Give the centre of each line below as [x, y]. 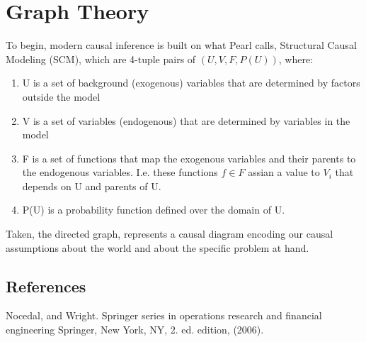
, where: [296, 59]
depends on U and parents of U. [92, 186]
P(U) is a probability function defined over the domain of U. [154, 210]
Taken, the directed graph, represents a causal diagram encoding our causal [170, 234]
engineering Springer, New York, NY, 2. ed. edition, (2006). [135, 330]
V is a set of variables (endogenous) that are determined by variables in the [186, 120]
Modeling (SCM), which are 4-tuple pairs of [101, 59]
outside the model [61, 96]
